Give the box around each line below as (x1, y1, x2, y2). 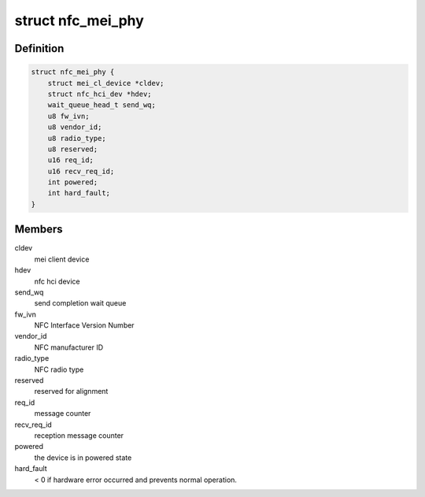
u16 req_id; (47, 156, 94, 165)
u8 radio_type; (47, 134, 106, 143)
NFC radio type (34, 365, 84, 374)
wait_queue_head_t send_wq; (47, 101, 157, 109)
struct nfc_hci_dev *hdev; (47, 89, 153, 98)
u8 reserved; (47, 144, 98, 154)
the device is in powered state (34, 453, 132, 462)
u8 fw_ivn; (47, 111, 90, 121)
